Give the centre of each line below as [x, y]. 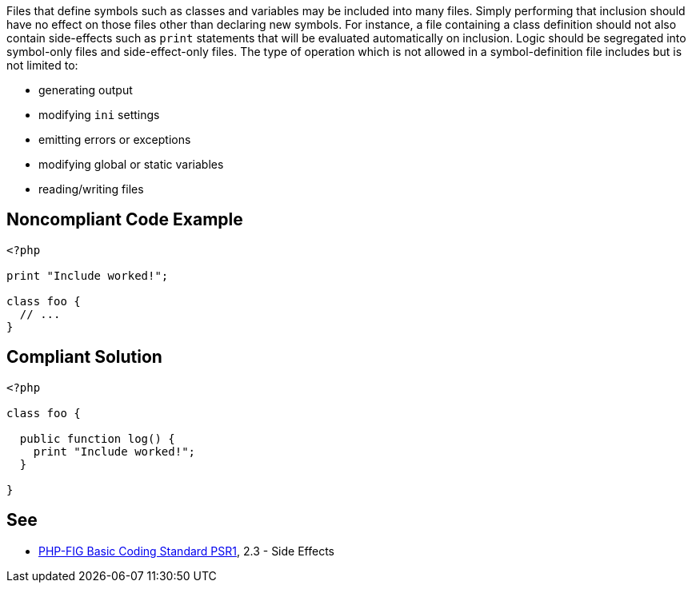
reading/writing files [91, 189]
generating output [86, 90]
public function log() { [97, 438]
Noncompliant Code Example [125, 220]
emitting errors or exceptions [115, 139]
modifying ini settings [99, 115]
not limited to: [42, 65]
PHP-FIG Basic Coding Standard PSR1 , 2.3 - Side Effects [186, 551]
